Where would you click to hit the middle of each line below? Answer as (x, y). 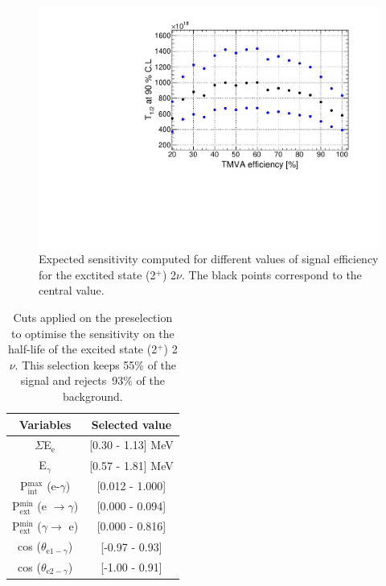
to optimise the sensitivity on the (92, 333)
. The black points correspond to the (271, 274)
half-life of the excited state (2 (83, 349)
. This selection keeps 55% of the (96, 364)
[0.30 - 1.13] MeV (131, 445)
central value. (72, 290)
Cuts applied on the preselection (93, 318)
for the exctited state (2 (97, 274)
